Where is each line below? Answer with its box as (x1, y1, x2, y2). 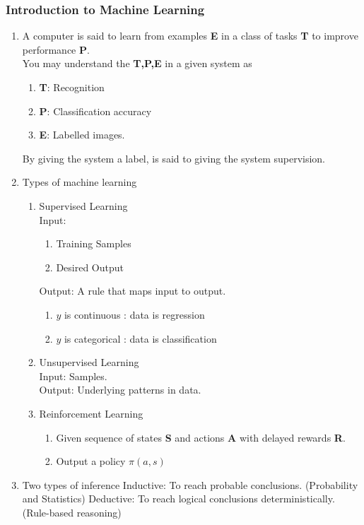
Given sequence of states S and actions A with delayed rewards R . (56, 430, 346, 444)
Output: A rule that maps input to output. (39, 283, 226, 298)
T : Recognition (39, 80, 105, 94)
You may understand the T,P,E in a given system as (22, 56, 252, 71)
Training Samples (56, 236, 131, 251)
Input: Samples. (39, 368, 107, 383)
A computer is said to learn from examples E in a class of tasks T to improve (22, 28, 358, 43)
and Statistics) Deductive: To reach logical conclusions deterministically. (22, 491, 335, 506)
